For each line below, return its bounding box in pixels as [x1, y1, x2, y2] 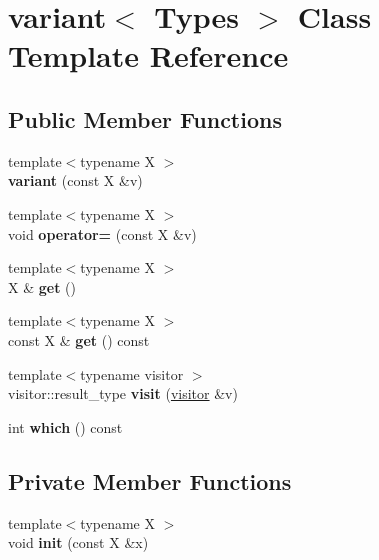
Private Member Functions [8, 465, 292, 496]
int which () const [8, 416, 123, 437]
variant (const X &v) [8, 170, 143, 191]
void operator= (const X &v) [8, 223, 197, 244]
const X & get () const [8, 329, 150, 350]
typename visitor [80, 363, 184, 384]
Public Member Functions [8, 103, 282, 134]
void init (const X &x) [8, 532, 149, 553]
